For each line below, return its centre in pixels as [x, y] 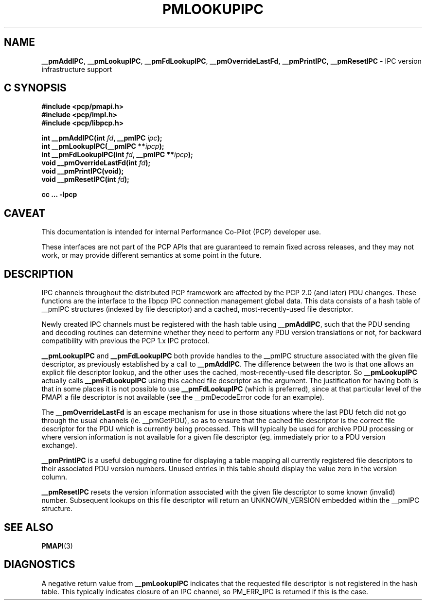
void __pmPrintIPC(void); [83, 171]
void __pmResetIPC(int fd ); [85, 179]
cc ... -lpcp [59, 195]
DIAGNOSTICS [40, 565]
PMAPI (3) [57, 546]
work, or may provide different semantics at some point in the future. [151, 255]
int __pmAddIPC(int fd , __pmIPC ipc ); [102, 138]
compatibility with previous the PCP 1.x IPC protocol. [125, 341]
